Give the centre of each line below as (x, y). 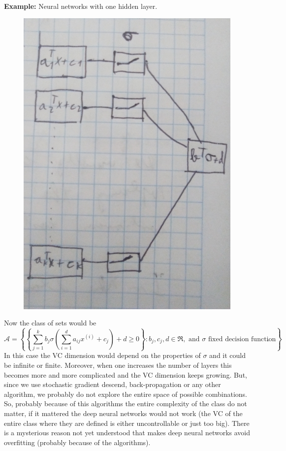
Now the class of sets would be (50, 323)
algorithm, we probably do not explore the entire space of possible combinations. (126, 394)
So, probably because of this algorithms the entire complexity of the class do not (126, 403)
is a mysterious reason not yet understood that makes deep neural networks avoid (127, 433)
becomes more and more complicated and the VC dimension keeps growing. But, (126, 374)
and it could (228, 355)
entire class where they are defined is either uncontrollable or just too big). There (127, 423)
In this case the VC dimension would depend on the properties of (102, 355)
